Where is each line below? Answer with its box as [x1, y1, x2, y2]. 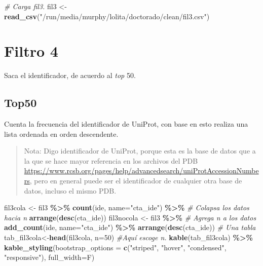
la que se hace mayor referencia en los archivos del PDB [24, 155, 198, 166]
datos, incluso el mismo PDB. [24, 185, 117, 196]
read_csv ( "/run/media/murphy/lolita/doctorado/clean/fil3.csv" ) [4, 11, 210, 21]
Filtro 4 [4, 41, 58, 61]
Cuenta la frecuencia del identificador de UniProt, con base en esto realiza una [4, 119, 248, 129]
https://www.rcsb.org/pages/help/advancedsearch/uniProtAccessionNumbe [24, 165, 259, 176]
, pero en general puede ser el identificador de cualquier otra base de [29, 175, 242, 186]
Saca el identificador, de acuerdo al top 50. [4, 70, 136, 81]
